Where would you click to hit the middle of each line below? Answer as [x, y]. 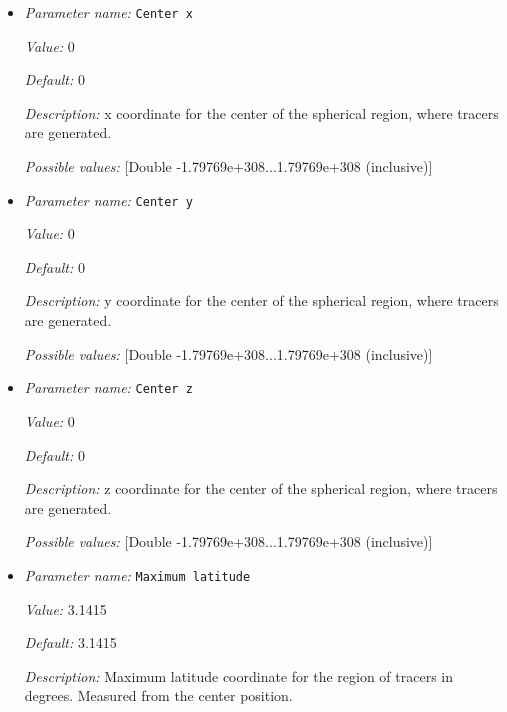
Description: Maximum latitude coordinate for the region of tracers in [239, 675]
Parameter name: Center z [108, 387]
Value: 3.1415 [65, 608]
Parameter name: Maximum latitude [137, 574]
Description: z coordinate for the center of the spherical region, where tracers [261, 488]
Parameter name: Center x [108, 12]
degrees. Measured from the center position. [158, 695]
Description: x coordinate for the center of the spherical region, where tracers [261, 112]
